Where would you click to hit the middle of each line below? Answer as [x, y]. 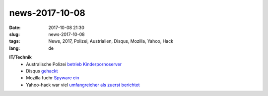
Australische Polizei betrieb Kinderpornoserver [74, 64]
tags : [15, 41]
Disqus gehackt [42, 71]
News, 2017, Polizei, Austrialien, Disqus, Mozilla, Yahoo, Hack [111, 41]
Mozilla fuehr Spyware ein [53, 78]
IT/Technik [21, 57]
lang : [15, 48]
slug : [14, 34]
